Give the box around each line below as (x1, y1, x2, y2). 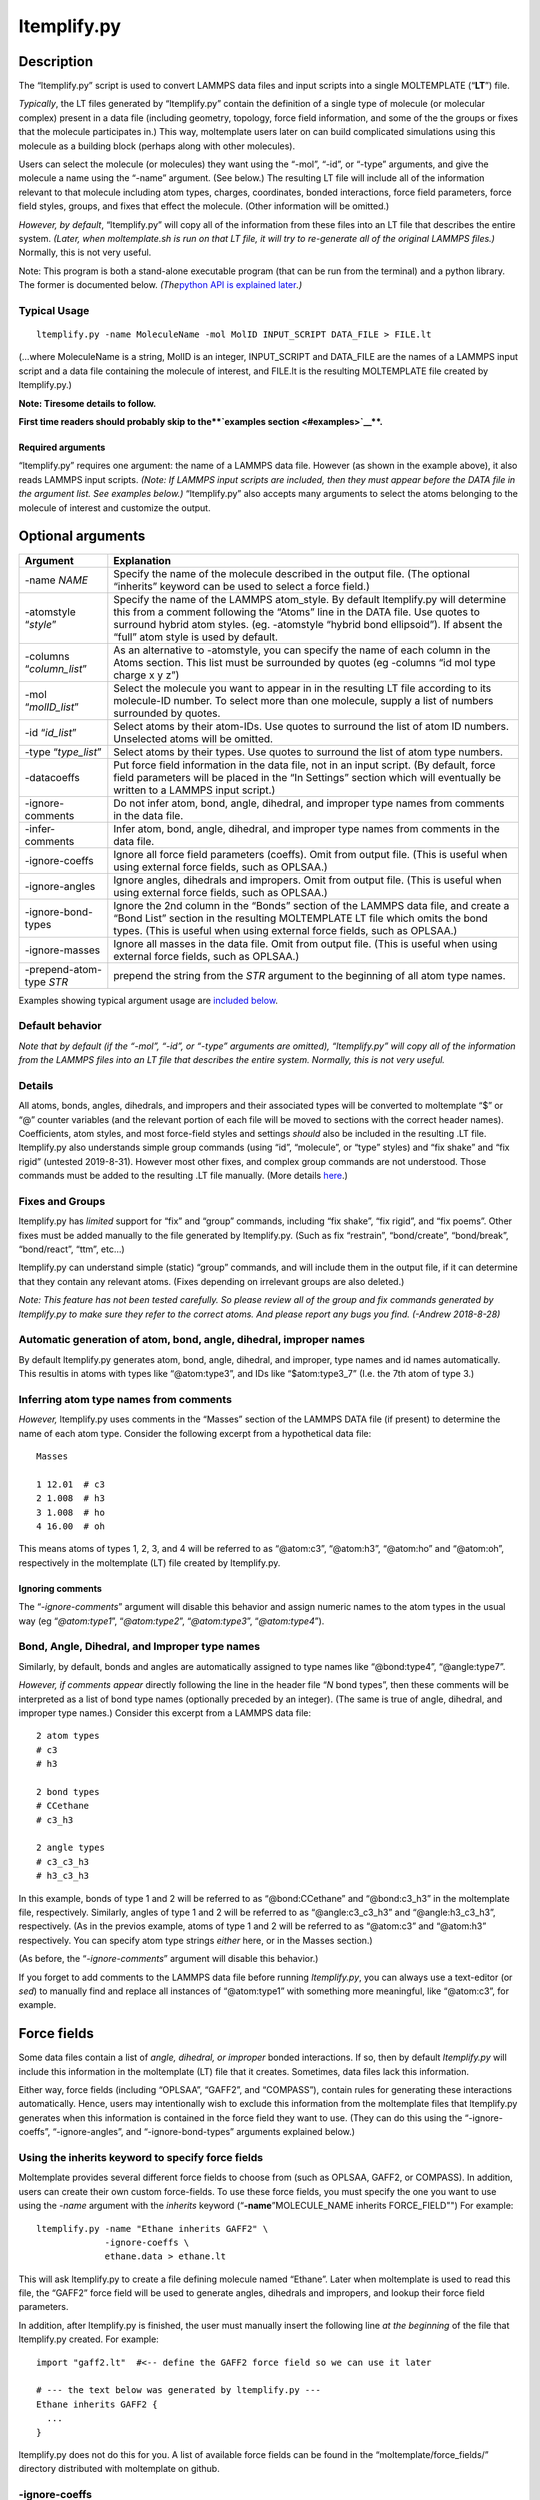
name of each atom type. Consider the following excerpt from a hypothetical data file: (18, 1427, 372, 1439)
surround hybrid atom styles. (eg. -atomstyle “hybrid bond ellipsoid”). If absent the (113, 617, 503, 631)
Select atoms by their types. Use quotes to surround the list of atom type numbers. (113, 745, 504, 759)
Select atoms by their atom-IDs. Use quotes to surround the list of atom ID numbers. (113, 719, 509, 733)
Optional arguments (18, 528, 146, 545)
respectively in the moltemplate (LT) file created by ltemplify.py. (18, 1556, 281, 1569)
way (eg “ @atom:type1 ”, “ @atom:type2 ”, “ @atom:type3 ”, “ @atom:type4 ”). (18, 1615, 325, 1627)
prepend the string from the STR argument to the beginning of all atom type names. (113, 968, 506, 982)
